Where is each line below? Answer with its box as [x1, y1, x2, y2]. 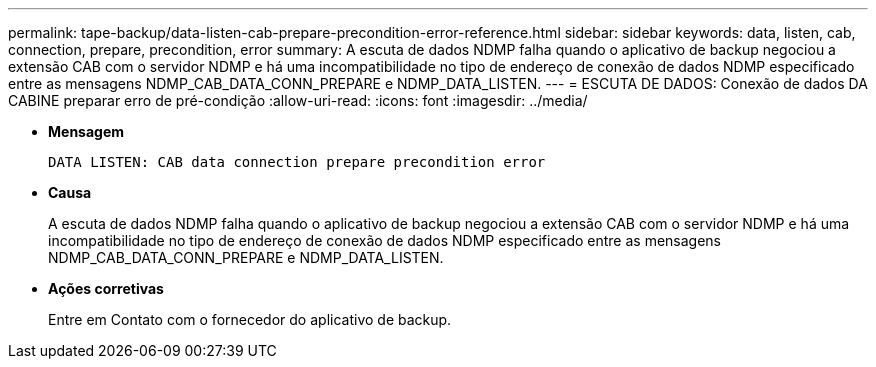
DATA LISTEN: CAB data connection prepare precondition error [48, 154, 546, 170]
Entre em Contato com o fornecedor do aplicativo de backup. [48, 311, 452, 328]
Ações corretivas [48, 280, 164, 297]
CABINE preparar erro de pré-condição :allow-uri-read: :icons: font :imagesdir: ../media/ [8, 92, 588, 109]
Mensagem [48, 123, 125, 140]
